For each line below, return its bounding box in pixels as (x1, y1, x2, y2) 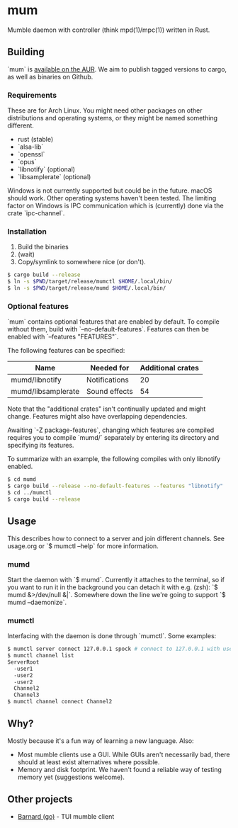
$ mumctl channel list (7, 652, 74, 659)
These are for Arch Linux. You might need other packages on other (7, 106, 203, 115)
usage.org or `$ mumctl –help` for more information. (7, 541, 159, 550)
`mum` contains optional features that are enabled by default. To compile (7, 317, 220, 326)
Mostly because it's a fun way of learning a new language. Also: (7, 736, 194, 745)
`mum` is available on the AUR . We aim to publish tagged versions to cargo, (7, 64, 227, 73)
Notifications (86, 375, 129, 385)
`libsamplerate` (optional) (17, 173, 91, 181)
